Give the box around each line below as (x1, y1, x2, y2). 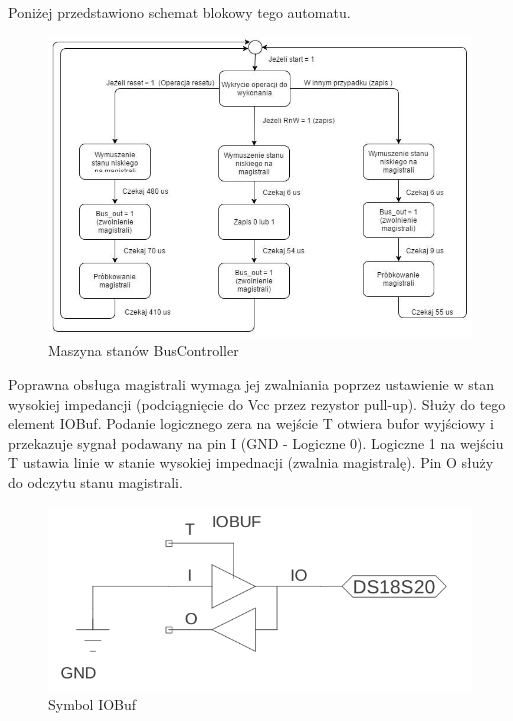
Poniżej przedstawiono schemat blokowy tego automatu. (8, 2, 351, 22)
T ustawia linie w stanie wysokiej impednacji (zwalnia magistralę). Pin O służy (8, 452, 494, 473)
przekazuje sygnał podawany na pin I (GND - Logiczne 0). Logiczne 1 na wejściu (8, 432, 504, 453)
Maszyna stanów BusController (48, 340, 239, 361)
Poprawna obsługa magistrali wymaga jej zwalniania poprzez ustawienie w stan (8, 373, 494, 394)
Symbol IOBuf (48, 694, 137, 715)
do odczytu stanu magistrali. (8, 471, 183, 492)
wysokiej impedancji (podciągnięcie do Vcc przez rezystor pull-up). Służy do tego (8, 393, 506, 414)
